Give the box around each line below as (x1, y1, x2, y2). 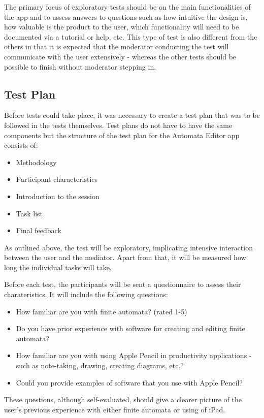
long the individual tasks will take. (4, 262, 112, 272)
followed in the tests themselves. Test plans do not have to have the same (4, 119, 233, 130)
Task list (16, 208, 43, 218)
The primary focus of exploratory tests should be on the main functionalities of (4, 2, 251, 12)
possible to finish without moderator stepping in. (4, 61, 156, 72)
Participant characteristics (16, 174, 98, 184)
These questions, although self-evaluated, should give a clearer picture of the (4, 394, 242, 405)
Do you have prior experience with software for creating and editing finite (16, 323, 245, 334)
